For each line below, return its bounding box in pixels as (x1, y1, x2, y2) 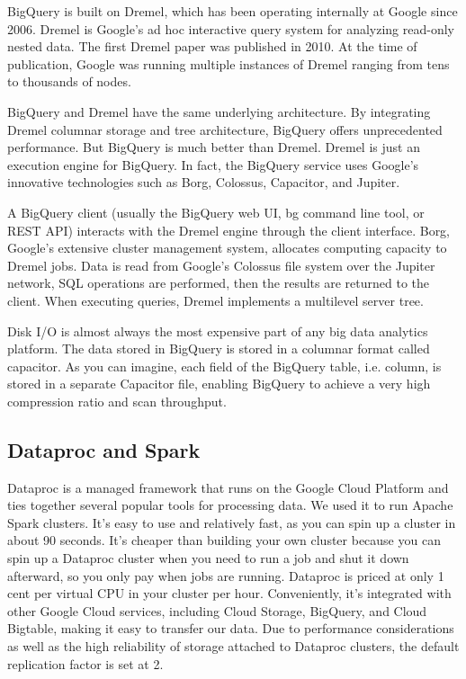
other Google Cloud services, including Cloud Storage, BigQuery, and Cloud (7, 601, 427, 620)
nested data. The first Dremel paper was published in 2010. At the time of (7, 37, 417, 56)
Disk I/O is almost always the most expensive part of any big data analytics (7, 321, 428, 340)
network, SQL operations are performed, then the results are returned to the (7, 273, 430, 292)
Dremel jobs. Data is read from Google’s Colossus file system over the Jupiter (7, 255, 435, 274)
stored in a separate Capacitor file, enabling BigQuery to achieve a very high (7, 374, 431, 393)
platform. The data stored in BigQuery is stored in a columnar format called (7, 339, 430, 358)
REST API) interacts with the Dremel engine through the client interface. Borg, (7, 220, 451, 239)
